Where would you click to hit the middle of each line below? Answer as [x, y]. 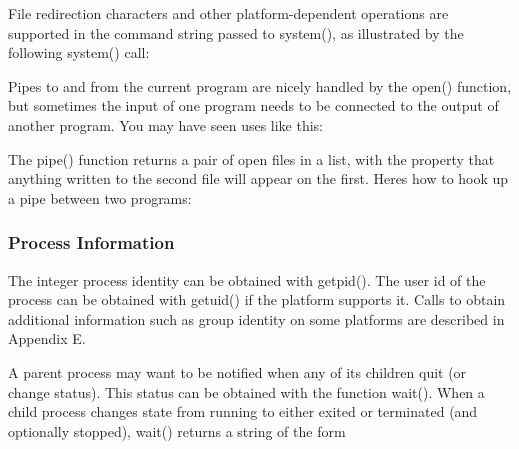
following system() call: [79, 52]
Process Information [91, 242]
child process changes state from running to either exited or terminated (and [243, 411]
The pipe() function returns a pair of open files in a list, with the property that [251, 158]
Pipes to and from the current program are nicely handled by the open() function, [260, 85]
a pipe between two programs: [100, 197]
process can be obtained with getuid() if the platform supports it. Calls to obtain [257, 299]
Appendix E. [47, 338]
